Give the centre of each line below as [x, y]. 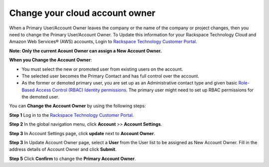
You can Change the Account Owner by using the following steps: [78, 106]
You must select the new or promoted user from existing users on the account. [102, 69]
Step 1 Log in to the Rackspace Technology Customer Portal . [71, 115]
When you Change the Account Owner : [51, 60]
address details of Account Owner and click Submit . [63, 150]
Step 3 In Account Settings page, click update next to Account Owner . [82, 133]
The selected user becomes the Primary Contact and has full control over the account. [110, 76]
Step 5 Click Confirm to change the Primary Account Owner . [73, 159]
